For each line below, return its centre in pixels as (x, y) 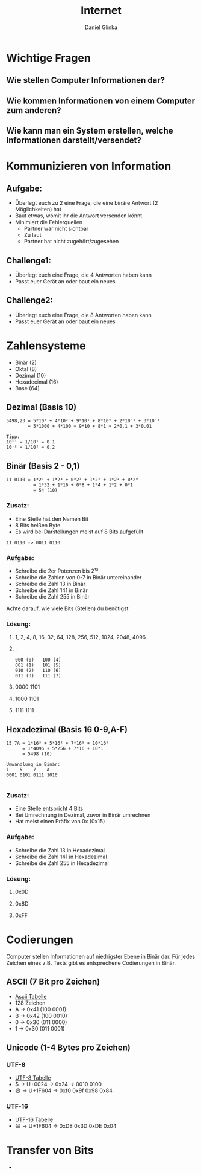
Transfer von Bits (50, 1150)
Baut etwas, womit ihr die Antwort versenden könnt (79, 216)
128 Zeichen (30, 1003)
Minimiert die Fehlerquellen (49, 222)
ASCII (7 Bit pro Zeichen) (53, 982)
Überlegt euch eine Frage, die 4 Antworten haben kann (83, 275)
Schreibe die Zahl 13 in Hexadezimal (60, 850)
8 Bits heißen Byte (38, 525)
